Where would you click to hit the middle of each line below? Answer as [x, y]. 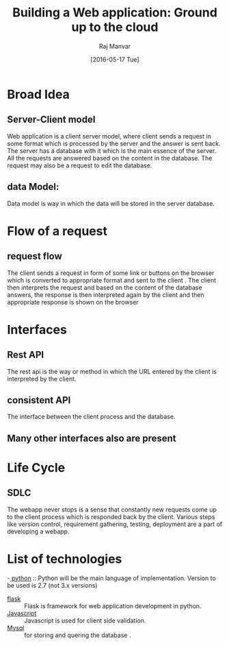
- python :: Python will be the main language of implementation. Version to [112, 578]
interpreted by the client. [42, 379]
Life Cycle [36, 467]
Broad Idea [38, 94]
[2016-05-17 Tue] [115, 59]
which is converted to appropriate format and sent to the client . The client [112, 280]
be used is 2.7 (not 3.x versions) [52, 585]
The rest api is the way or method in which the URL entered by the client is [112, 371]
